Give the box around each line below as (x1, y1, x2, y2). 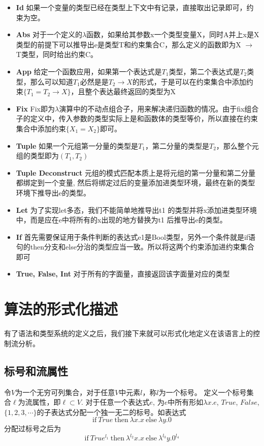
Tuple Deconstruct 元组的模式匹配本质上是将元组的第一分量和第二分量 (16, 167, 255, 178)
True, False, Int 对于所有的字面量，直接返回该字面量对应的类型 (16, 268, 230, 279)
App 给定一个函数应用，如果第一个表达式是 (16, 66, 162, 76)
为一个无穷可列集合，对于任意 (15, 386, 115, 397)
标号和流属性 (4, 363, 68, 378)
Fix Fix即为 (16, 103, 55, 114)
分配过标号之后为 (4, 423, 61, 434)
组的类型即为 (16, 150, 59, 161)
